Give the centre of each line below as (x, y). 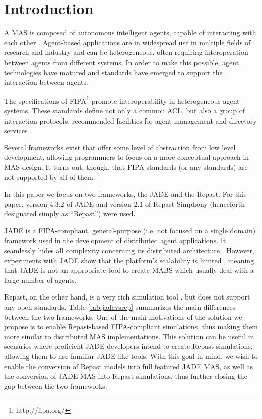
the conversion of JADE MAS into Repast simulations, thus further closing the (126, 376)
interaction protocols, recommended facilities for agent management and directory (130, 120)
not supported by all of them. (50, 177)
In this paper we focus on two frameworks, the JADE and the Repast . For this (125, 194)
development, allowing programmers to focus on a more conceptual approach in (127, 157)
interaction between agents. (46, 82)
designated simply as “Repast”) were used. (70, 214)
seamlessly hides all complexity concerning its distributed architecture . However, (129, 250)
